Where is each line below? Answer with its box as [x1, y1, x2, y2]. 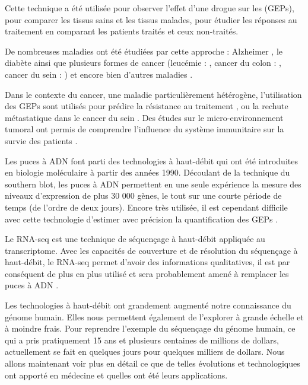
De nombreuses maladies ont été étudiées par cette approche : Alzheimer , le [5, 44, 283, 57]
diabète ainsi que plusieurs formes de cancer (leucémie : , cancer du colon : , [5, 56, 281, 69]
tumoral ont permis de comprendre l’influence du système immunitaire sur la [5, 123, 284, 135]
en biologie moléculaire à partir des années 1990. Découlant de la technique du [5, 166, 290, 179]
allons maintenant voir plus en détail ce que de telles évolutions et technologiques [5, 357, 300, 370]
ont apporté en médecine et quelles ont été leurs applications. [5, 368, 228, 381]
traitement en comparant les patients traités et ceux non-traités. [5, 25, 239, 37]
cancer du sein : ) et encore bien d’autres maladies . [5, 68, 193, 80]
